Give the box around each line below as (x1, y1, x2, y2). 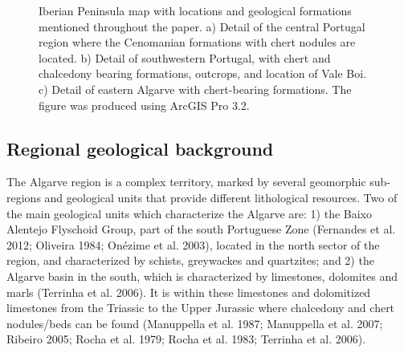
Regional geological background (6, 136, 274, 160)
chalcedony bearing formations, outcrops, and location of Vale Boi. (39, 65, 367, 82)
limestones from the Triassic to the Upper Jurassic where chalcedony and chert (6, 299, 395, 316)
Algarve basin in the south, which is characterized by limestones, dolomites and (6, 267, 398, 284)
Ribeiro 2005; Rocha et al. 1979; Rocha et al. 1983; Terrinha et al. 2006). (6, 331, 366, 347)
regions (6, 189, 41, 205)
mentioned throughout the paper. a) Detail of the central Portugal (39, 18, 365, 34)
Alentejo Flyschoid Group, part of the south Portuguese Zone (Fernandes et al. (6, 221, 396, 237)
